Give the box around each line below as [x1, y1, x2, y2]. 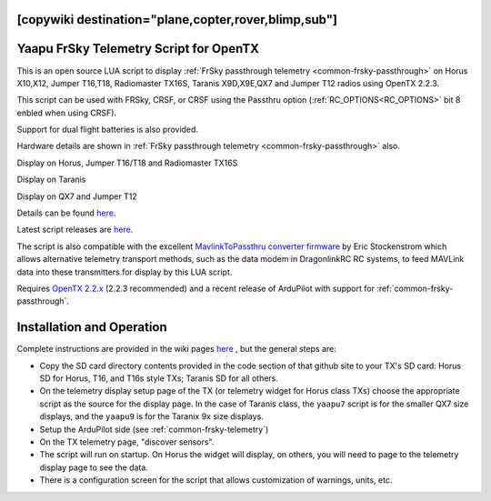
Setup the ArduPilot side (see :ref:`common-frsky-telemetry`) [39, 424, 269, 435]
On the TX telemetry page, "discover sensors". [39, 436, 215, 447]
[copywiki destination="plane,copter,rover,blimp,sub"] [16, 12, 338, 27]
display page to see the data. [39, 462, 149, 473]
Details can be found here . [16, 207, 116, 218]
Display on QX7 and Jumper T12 [16, 191, 137, 202]
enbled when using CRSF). [16, 107, 117, 118]
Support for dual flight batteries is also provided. [16, 124, 199, 135]
